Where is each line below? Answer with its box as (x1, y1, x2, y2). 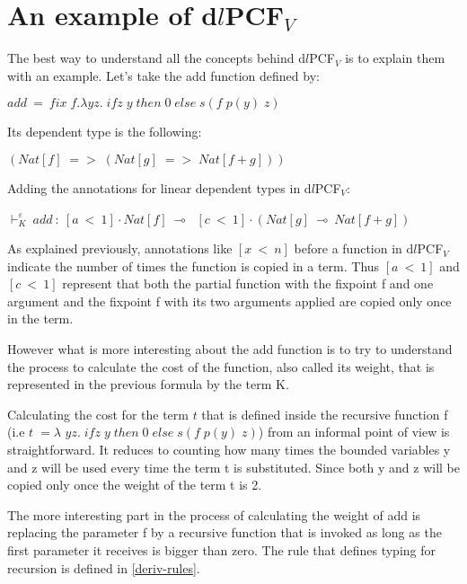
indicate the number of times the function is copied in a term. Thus (7, 256, 380, 275)
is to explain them (345, 49, 445, 67)
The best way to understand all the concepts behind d (7, 49, 305, 67)
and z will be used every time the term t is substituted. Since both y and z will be (7, 457, 460, 476)
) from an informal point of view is (258, 422, 450, 441)
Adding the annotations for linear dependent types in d (7, 178, 312, 197)
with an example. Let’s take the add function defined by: (7, 66, 320, 84)
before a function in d (294, 239, 414, 258)
